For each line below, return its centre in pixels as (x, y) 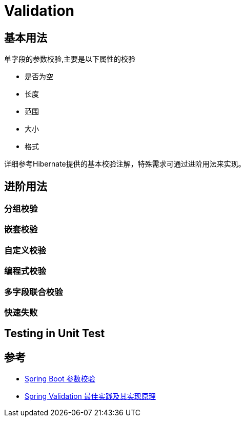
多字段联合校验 (34, 292)
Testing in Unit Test (55, 334)
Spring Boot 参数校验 (60, 379)
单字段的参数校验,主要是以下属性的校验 (70, 59)
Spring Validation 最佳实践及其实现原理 (90, 396)
